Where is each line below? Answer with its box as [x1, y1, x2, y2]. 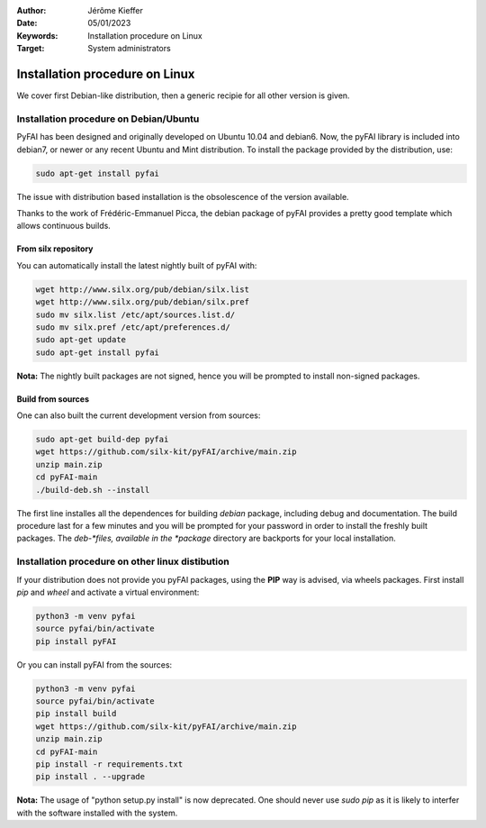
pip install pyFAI [35, 636, 117, 646]
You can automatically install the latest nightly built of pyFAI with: [16, 259, 257, 270]
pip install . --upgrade [35, 771, 146, 782]
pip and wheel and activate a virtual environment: [16, 587, 200, 597]
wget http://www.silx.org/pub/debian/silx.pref [35, 297, 249, 307]
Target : [16, 43, 45, 54]
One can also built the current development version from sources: [16, 410, 261, 421]
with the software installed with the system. [16, 807, 178, 818]
